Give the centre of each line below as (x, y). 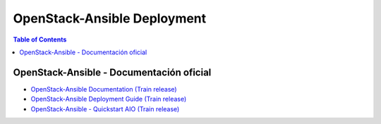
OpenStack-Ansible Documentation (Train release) (104, 89)
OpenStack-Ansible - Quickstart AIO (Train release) (105, 108)
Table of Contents (40, 39)
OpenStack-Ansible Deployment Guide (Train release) (109, 99)
